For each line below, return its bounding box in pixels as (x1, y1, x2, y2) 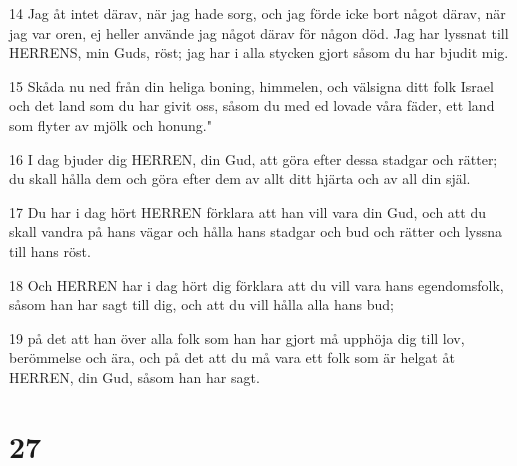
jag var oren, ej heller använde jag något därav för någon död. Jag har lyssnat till (9, 22, 509, 43)
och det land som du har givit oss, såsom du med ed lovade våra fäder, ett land (9, 95, 495, 116)
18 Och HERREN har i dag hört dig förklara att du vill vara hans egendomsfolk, (9, 274, 504, 295)
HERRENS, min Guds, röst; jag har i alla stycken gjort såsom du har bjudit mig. (9, 42, 509, 63)
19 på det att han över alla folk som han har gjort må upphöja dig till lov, (9, 327, 465, 348)
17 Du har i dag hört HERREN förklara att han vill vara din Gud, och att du (9, 201, 486, 222)
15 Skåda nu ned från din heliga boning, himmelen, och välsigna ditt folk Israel (9, 75, 494, 96)
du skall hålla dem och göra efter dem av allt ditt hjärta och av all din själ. (9, 168, 471, 189)
